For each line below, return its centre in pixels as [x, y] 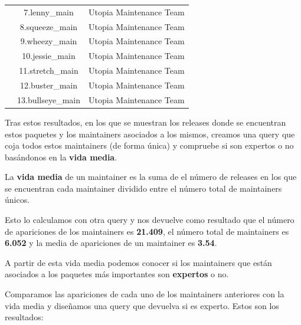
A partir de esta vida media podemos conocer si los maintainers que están [138, 262]
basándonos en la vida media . [61, 157]
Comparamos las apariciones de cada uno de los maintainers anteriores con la [145, 294]
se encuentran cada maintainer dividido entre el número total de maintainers [143, 188]
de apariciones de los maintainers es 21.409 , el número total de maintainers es [147, 231]
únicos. [17, 200]
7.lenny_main [49, 12]
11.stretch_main [49, 70]
